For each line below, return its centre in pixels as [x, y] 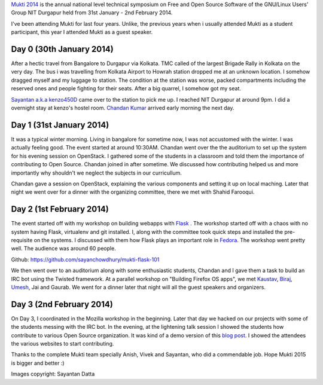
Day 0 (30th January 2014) [62, 49]
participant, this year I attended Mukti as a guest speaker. [82, 32]
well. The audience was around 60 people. [63, 249]
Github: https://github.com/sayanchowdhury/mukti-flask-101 [85, 259]
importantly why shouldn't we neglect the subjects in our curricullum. [96, 173]
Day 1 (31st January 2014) [60, 125]
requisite [22, 240]
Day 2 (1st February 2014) [60, 209]
